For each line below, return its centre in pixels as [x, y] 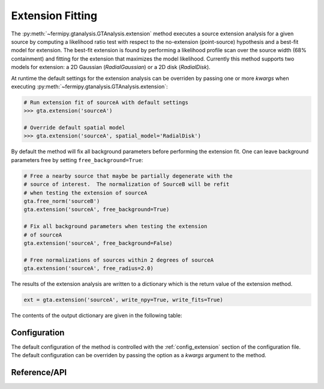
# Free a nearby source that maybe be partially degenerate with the [128, 176]
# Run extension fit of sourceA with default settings [106, 102]
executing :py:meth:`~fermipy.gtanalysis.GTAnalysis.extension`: [89, 86]
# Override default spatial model [74, 128]
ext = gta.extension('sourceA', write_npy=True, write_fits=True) [123, 300]
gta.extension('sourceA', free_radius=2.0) [89, 268]
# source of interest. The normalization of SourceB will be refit [127, 184]
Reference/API [39, 372]
